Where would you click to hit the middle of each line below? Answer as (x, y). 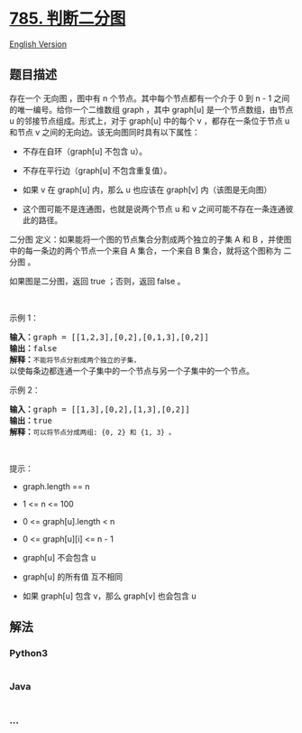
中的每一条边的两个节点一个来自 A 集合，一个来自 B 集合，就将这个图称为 (146, 250)
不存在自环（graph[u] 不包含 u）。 (85, 151)
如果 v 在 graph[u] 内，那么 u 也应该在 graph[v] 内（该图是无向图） (147, 190)
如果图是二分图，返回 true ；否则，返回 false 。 (97, 281)
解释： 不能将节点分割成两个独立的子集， (75, 359)
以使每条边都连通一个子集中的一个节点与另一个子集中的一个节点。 (132, 371)
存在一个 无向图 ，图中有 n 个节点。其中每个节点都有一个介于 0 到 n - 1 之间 (150, 98)
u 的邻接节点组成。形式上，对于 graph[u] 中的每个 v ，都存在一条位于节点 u (150, 121)
